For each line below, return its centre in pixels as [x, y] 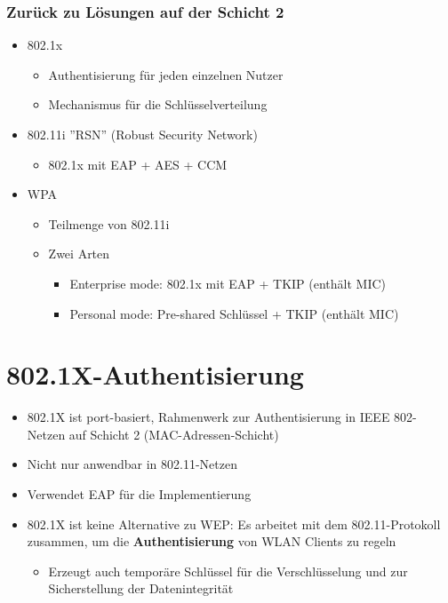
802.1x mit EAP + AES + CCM [138, 164]
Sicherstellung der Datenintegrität [141, 588]
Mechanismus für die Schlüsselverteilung [158, 104]
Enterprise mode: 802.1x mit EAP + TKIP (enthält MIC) [228, 283]
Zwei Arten [79, 254]
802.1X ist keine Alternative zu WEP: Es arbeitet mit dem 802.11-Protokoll [234, 524]
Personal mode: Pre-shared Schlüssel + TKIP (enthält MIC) [234, 313]
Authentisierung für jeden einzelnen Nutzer [166, 74]
